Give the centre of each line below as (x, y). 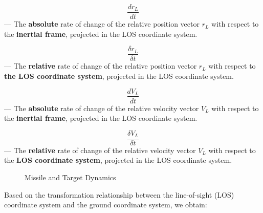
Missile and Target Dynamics (70, 177)
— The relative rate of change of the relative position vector (101, 66)
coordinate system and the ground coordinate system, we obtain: (106, 205)
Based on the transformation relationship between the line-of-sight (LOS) (119, 194)
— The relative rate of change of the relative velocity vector (100, 150)
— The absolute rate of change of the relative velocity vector (102, 108)
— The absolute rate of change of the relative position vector (102, 24)
